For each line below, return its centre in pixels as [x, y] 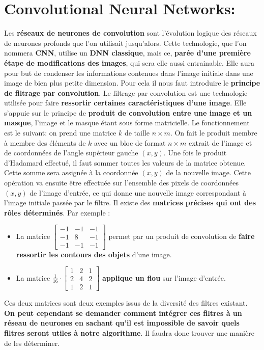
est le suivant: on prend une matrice [60, 133]
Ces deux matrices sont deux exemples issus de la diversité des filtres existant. [126, 303]
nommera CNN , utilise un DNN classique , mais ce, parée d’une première [127, 53]
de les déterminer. [32, 343]
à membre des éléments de [45, 142]
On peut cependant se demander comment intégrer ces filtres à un [123, 313]
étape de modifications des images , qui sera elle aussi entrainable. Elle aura [129, 62]
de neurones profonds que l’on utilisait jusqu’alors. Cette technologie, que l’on [125, 43]
